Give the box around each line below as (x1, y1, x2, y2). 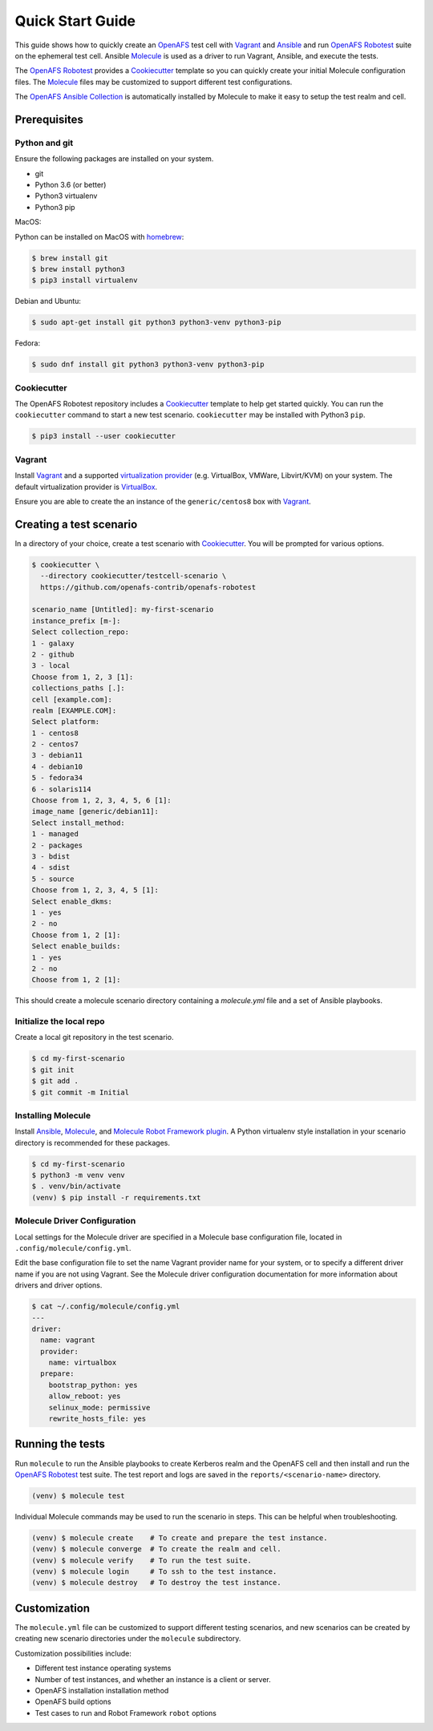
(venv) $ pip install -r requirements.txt (31, 1193, 201, 1202)
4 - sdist (31, 863, 71, 872)
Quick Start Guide (14, 12, 136, 30)
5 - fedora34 (31, 774, 83, 783)
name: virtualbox (48, 1358, 117, 1367)
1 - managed (31, 830, 79, 839)
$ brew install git (31, 253, 108, 262)
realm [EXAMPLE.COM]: (31, 706, 117, 715)
